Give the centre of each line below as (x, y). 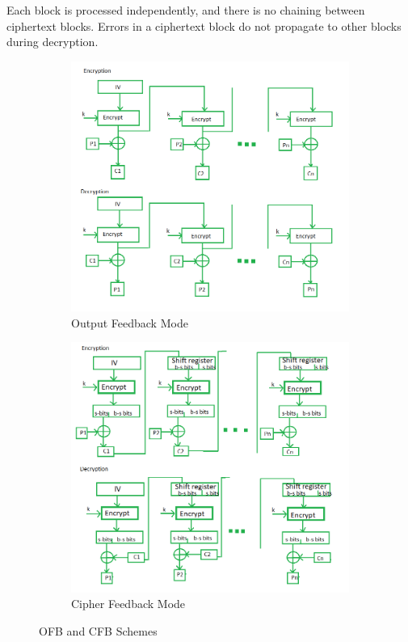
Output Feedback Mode (130, 322)
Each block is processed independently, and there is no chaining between (186, 10)
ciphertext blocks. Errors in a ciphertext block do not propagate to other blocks (204, 25)
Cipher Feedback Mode (128, 604)
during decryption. (53, 42)
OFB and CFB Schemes (98, 630)
